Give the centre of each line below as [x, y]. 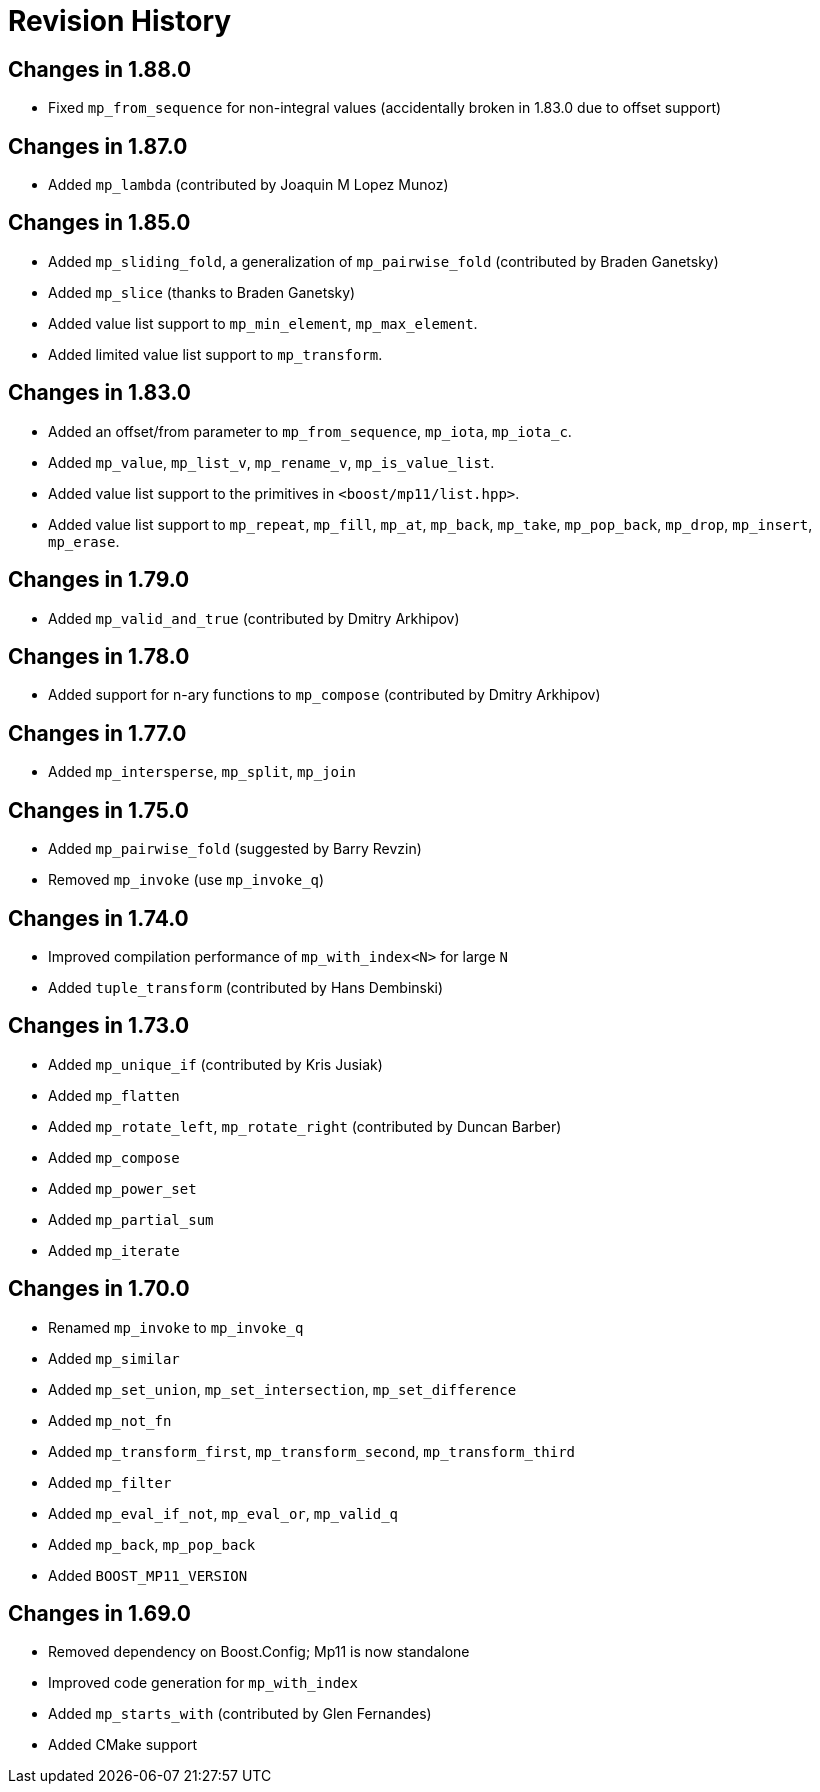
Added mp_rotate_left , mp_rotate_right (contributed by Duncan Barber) [305, 1126]
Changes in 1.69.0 [99, 1614]
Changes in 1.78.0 [99, 656]
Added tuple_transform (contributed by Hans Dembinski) [246, 987]
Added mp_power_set [122, 1188]
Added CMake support [122, 1745]
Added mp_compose [114, 1157]
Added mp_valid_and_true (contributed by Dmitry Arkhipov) [254, 618]
